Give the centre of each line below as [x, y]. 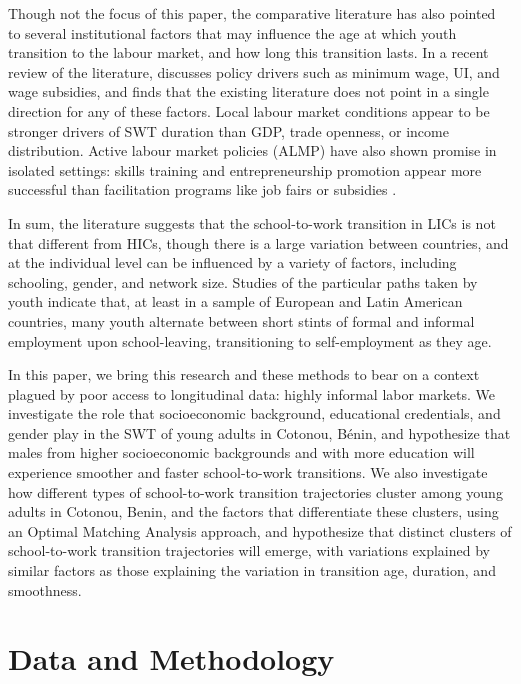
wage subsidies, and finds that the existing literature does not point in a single [248, 91]
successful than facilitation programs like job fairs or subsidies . [202, 189]
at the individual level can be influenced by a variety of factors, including [232, 262]
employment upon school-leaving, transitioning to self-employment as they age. [250, 340]
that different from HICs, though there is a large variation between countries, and [258, 242]
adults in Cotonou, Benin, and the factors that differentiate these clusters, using [253, 511]
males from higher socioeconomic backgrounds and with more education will [241, 452]
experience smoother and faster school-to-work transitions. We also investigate [248, 472]
